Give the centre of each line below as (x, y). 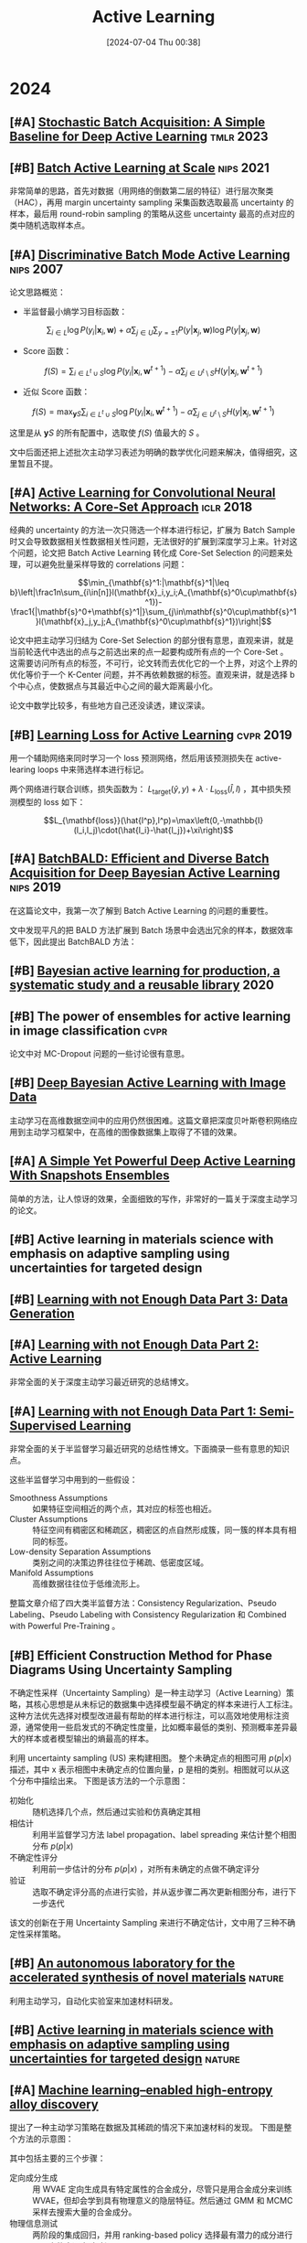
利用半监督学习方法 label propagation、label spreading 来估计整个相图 (164, 1834)
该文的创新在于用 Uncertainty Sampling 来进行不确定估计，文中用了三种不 (148, 1922)
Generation (42, 1313)
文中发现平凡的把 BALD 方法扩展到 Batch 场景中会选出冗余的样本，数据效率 (152, 929)
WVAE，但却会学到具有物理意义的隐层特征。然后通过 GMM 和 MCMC (163, 2200)
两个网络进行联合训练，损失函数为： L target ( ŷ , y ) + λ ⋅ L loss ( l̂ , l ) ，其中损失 (146, 790)
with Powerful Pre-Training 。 (65, 1626)
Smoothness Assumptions (58, 1498)
